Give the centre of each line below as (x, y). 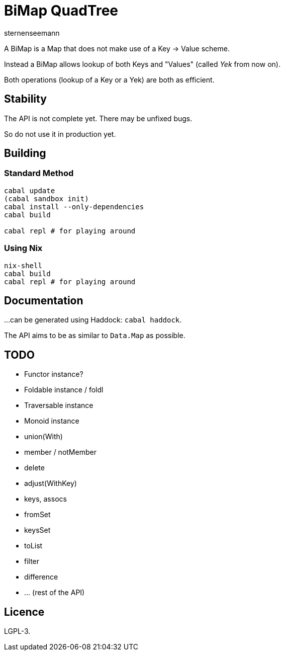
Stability (25, 99)
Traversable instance (59, 405)
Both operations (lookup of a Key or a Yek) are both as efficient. (109, 79)
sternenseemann (32, 33)
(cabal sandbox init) (46, 198)
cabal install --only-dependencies (74, 207)
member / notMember (60, 452)
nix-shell (23, 265)
